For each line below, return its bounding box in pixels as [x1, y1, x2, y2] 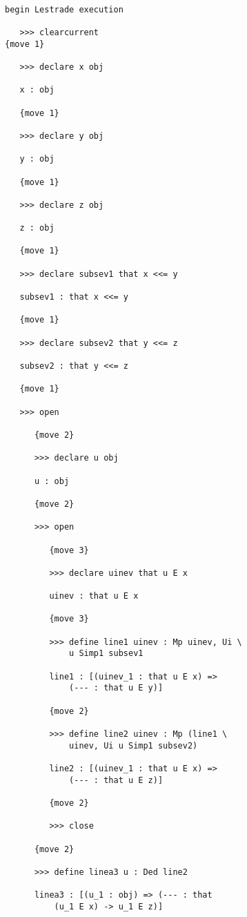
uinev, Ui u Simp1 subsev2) [69, 740, 198, 751]
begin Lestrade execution [5, 4, 123, 15]
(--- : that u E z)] [69, 775, 164, 785]
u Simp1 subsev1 [69, 648, 144, 659]
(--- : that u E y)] [69, 683, 164, 693]
